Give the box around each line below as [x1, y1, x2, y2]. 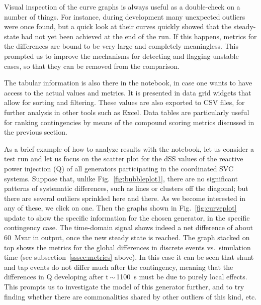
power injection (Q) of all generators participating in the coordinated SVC [4, 163, 234, 173]
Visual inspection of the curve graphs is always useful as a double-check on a [4, 2, 240, 12]
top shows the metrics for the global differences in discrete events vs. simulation [4, 242, 251, 252]
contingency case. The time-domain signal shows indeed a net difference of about [4, 222, 253, 233]
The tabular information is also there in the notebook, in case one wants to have [4, 77, 252, 88]
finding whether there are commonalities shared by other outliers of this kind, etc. [4, 291, 257, 301]
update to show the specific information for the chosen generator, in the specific [4, 212, 250, 223]
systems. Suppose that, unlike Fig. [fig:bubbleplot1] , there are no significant [4, 173, 238, 183]
